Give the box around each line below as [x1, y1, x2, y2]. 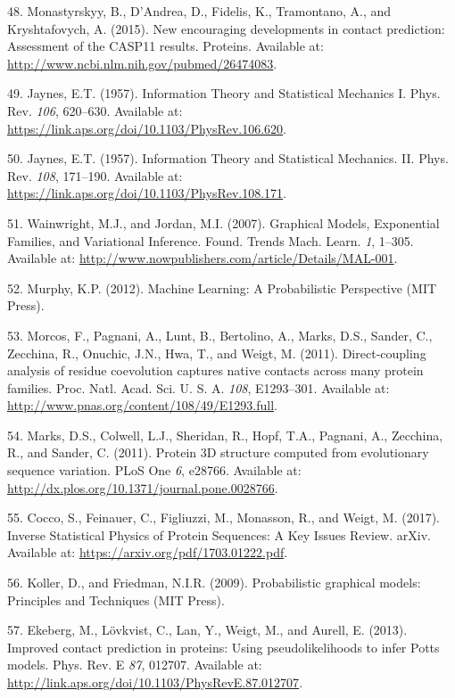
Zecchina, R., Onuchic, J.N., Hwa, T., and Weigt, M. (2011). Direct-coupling [7, 343, 426, 362]
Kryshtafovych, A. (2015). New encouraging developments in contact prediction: [7, 19, 445, 37]
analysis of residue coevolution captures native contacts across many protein [7, 361, 424, 380]
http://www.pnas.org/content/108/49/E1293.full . [7, 396, 277, 415]
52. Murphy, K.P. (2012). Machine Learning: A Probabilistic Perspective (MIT [7, 278, 437, 297]
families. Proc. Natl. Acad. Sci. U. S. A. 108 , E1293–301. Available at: [7, 378, 390, 397]
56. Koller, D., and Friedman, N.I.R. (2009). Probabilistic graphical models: [7, 573, 421, 592]
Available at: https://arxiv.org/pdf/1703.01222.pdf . [7, 543, 288, 562]
